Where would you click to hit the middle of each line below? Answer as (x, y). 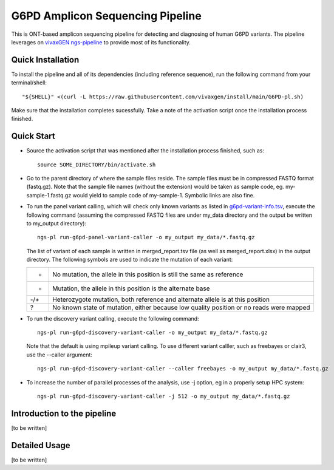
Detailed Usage (41, 445)
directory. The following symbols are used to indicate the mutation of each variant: (130, 260)
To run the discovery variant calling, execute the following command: (113, 318)
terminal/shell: (29, 83)
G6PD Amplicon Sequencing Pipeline (106, 16)
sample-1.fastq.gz (49, 195)
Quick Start (33, 136)
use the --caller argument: (59, 355)
